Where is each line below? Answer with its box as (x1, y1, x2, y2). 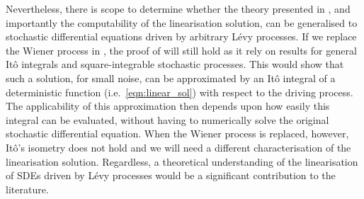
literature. (6, 181, 49, 196)
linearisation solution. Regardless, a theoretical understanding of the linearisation (6, 154, 358, 169)
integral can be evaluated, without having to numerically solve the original (6, 112, 329, 127)
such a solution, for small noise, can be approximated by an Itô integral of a (6, 70, 336, 85)
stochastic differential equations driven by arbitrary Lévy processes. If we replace (6, 29, 357, 44)
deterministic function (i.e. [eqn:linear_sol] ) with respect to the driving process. (6, 84, 353, 99)
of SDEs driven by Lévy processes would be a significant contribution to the (6, 168, 336, 183)
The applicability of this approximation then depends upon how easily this (6, 98, 330, 113)
